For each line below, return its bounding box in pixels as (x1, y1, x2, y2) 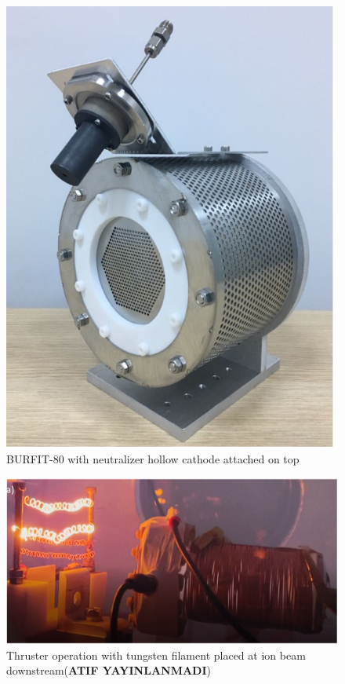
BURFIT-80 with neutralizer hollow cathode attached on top (6, 451, 300, 467)
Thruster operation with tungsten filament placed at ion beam (6, 646, 306, 663)
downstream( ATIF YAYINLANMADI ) (6, 662, 212, 679)
